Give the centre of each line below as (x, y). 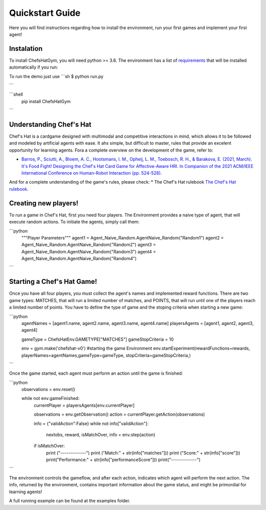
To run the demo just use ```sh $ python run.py (56, 76)
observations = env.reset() (48, 390)
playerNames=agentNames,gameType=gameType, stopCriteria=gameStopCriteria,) (106, 355)
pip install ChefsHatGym (46, 101)
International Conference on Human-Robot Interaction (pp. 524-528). (92, 173)
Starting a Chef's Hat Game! (53, 282)
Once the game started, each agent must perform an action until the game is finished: (96, 373)
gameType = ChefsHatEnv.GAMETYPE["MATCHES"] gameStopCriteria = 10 (98, 339)
